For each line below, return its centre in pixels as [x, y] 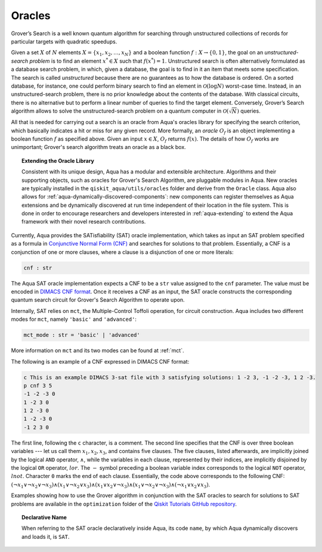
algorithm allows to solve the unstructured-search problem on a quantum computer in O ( [120, 111]
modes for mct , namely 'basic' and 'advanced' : [74, 320]
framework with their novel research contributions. [84, 222]
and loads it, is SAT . [46, 537]
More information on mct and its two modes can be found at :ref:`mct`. [97, 351]
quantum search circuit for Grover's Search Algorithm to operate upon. [98, 300]
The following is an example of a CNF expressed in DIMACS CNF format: [100, 361]
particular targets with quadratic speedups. [64, 41]
